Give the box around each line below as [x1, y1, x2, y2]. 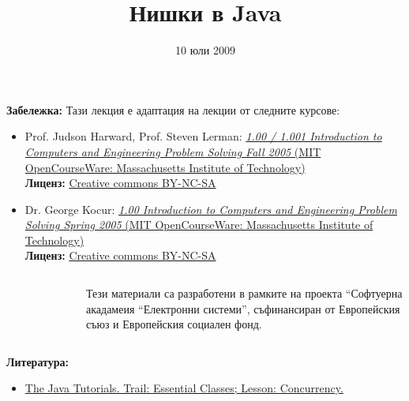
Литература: [6, 353, 69, 369]
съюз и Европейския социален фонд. [86, 316, 262, 332]
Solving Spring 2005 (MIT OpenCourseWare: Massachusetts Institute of [24, 216, 373, 233]
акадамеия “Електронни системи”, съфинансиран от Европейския [86, 300, 400, 317]
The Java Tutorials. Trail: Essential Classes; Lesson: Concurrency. [24, 380, 343, 396]
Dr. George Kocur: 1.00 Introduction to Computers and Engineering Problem [24, 200, 397, 217]
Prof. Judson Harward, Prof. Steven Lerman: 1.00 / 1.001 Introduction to [24, 128, 382, 144]
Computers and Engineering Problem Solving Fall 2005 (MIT [24, 143, 321, 159]
